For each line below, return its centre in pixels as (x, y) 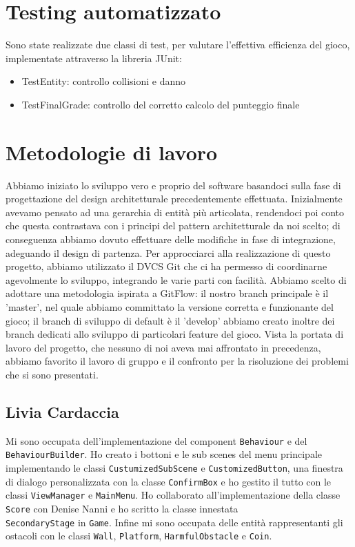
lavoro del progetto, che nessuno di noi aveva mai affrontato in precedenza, (163, 347)
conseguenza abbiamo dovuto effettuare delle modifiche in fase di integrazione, (171, 239)
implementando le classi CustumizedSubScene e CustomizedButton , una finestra (174, 468)
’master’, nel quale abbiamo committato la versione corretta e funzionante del (170, 306)
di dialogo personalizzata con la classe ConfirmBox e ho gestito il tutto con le (169, 481)
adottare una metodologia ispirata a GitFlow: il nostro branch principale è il (167, 293)
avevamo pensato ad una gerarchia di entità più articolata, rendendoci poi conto (175, 212)
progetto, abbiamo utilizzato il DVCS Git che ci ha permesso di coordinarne (166, 266)
